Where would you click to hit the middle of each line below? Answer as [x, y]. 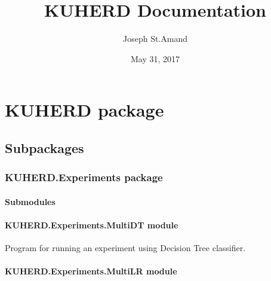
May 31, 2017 [155, 58]
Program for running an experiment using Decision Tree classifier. [125, 248]
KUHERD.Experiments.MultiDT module [92, 225]
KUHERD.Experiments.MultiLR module [91, 271]
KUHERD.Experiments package [84, 177]
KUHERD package [84, 110]
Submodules [30, 201]
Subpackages [44, 147]
